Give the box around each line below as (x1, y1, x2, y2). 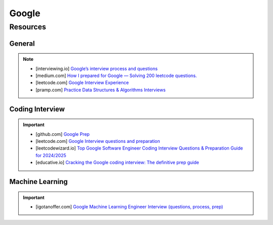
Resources (9, 22, 47, 31)
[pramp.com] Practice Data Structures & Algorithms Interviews (35, 87, 166, 93)
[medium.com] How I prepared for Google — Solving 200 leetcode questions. (35, 72, 197, 79)
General (9, 39, 35, 48)
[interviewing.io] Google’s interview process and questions (35, 65, 158, 71)
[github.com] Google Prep (35, 131, 90, 137)
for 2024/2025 (35, 152, 67, 158)
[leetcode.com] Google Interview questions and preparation (35, 138, 160, 144)
